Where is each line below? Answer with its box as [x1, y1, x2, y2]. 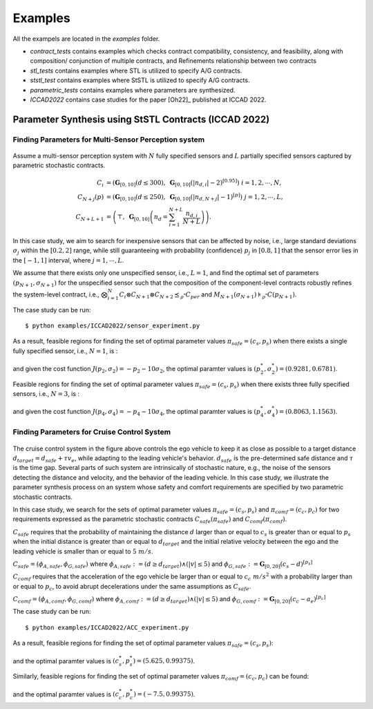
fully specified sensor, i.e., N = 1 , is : [12, 346, 118, 355]
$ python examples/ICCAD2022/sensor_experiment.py [25, 321, 200, 330]
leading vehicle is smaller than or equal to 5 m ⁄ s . [12, 547, 153, 556]
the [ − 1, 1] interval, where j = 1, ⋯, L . [12, 256, 124, 264]
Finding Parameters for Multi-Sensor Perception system [12, 135, 205, 144]
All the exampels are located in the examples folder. [12, 35, 160, 43]
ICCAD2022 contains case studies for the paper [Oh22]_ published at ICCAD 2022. [30, 95, 267, 104]
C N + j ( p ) [77, 193, 104, 202]
